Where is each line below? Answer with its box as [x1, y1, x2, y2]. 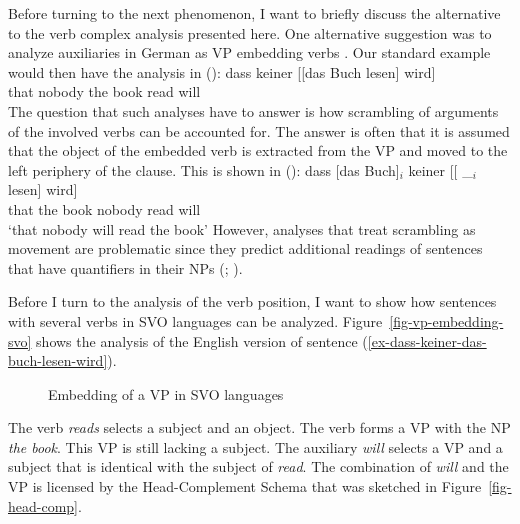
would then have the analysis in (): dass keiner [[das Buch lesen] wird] [8, 61, 436, 82]
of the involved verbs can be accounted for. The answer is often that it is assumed [8, 120, 510, 141]
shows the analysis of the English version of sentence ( [36, 330, 368, 351]
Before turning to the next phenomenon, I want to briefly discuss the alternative [8, 3, 501, 23]
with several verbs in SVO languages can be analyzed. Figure [8, 310, 383, 331]
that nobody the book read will [8, 81, 201, 102]
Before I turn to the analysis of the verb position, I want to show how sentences [8, 291, 497, 312]
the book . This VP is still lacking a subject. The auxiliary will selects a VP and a [8, 436, 503, 457]
